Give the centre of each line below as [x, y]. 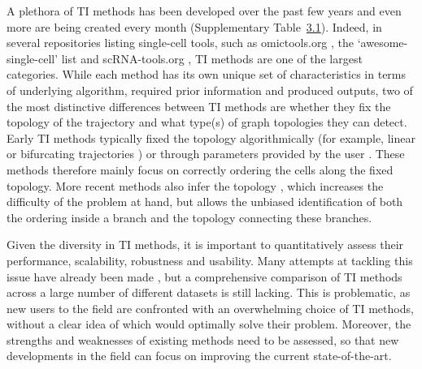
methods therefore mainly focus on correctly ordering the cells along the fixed [200, 169]
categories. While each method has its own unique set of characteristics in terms [207, 74]
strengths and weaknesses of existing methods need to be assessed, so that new [203, 339]
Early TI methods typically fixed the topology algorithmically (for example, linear [211, 137]
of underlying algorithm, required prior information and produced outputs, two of [210, 90]
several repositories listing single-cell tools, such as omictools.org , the [181, 43]
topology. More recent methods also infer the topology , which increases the [195, 185]
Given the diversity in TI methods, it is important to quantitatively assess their [205, 245]
